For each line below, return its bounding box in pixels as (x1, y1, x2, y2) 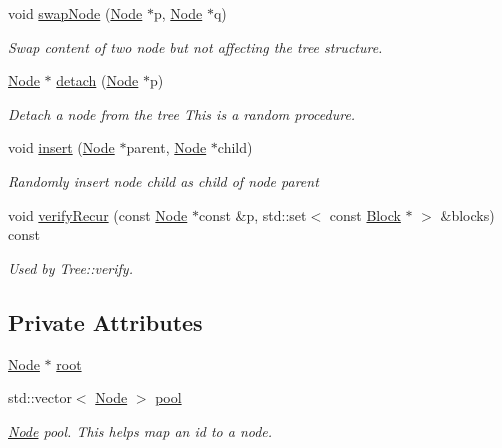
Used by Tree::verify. (8, 257, 133, 278)
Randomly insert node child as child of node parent (8, 170, 319, 191)
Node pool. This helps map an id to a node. (8, 420, 273, 441)
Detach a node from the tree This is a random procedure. (8, 103, 356, 124)
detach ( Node (56, 70, 139, 91)
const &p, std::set (198, 204, 307, 225)
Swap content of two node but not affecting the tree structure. (8, 36, 383, 57)
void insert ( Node (8, 137, 115, 158)
